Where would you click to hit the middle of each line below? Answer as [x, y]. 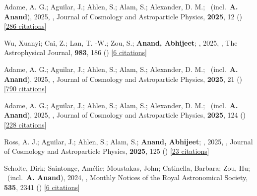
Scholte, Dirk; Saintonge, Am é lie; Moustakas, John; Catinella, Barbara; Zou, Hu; [127, 167]
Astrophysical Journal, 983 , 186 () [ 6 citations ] [75, 52]
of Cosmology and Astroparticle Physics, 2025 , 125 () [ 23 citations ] [107, 151]
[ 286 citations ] [25, 26]
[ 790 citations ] [25, 89]
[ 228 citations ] [25, 124]
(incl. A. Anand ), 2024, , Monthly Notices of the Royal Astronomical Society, [128, 177]
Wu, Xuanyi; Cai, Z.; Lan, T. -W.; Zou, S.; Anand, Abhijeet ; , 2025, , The [121, 42]
